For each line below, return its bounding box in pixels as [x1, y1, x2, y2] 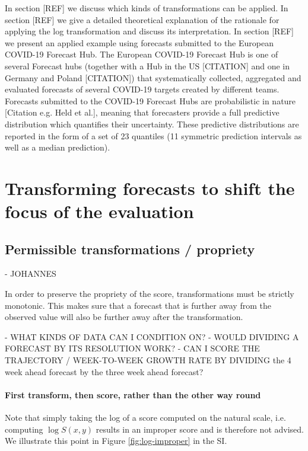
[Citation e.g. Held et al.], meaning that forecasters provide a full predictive [5, 106, 280, 119]
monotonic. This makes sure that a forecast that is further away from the [5, 299, 271, 311]
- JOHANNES [5, 267, 56, 280]
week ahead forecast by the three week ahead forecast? [5, 365, 204, 378]
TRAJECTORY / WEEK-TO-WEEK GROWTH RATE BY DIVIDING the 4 [5, 354, 291, 366]
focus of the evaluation [5, 199, 194, 223]
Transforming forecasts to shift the [5, 175, 295, 200]
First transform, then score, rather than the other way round [5, 388, 261, 401]
